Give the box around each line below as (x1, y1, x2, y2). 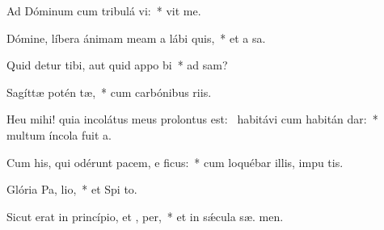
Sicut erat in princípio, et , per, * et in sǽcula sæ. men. (6, 207, 284, 224)
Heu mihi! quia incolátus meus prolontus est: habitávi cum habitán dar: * (6, 111, 378, 128)
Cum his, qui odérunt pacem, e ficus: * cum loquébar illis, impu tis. (6, 153, 344, 170)
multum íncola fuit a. (6, 126, 112, 143)
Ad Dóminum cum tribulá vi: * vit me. (6, 2, 201, 19)
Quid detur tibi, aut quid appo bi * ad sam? (6, 56, 228, 73)
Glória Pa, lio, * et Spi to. (6, 181, 137, 198)
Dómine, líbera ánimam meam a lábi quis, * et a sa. (6, 29, 266, 46)
